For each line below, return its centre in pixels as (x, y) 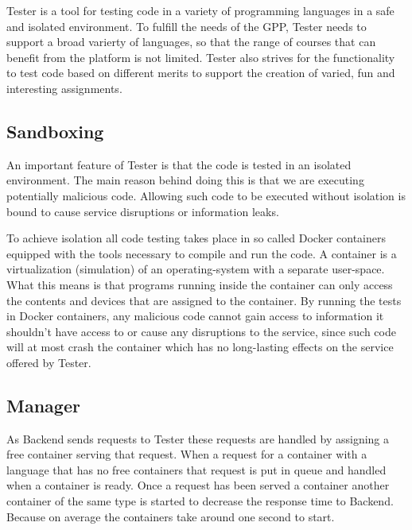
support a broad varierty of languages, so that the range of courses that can (191, 42)
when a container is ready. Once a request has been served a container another (198, 485)
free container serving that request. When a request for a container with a (187, 454)
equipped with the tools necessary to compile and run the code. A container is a (202, 253)
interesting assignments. (64, 88)
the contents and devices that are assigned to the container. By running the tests (204, 300)
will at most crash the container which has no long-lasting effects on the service (200, 347)
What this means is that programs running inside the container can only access (200, 284)
